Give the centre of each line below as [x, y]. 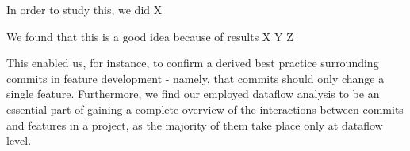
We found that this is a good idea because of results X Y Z [150, 36]
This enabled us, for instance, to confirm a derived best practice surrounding [193, 63]
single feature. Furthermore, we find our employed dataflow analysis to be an [193, 94]
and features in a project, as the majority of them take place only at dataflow [195, 125]
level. [19, 140]
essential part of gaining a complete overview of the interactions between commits [205, 109]
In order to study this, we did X [84, 9]
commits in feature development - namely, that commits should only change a [195, 78]
